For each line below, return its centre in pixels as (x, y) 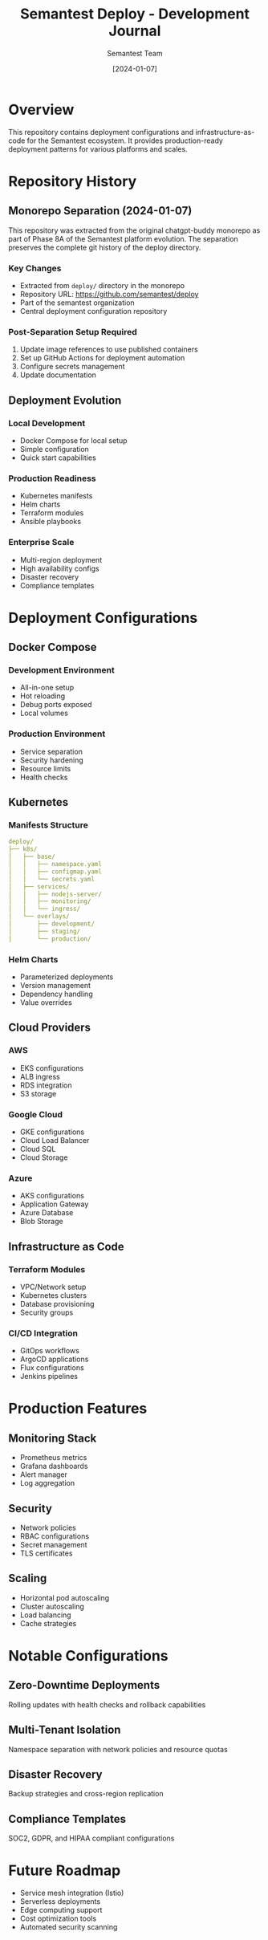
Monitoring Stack (53, 1438)
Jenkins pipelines (49, 1377)
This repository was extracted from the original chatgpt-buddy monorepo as (134, 230)
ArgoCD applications (54, 1359)
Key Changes (35, 268)
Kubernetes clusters (53, 1295)
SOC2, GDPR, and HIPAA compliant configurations (91, 1838)
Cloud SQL (38, 1149)
